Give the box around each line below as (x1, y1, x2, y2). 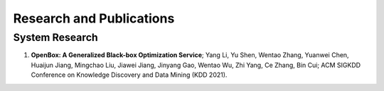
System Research (13, 31, 99, 44)
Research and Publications (13, 11, 175, 26)
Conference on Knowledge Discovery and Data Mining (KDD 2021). (31, 71, 228, 79)
